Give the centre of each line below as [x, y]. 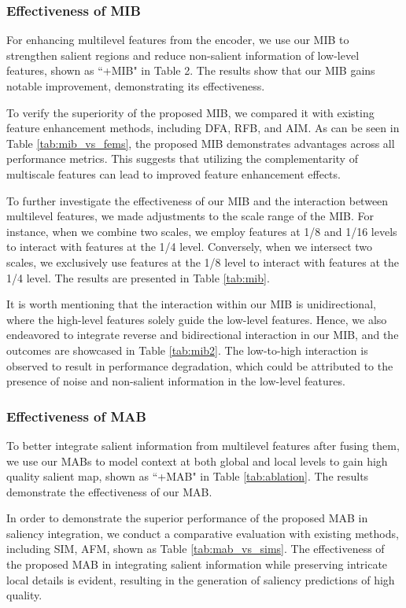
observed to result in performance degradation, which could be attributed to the [200, 365]
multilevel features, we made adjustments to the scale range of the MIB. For [190, 216]
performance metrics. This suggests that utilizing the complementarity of [182, 158]
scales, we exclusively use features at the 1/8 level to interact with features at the [203, 262]
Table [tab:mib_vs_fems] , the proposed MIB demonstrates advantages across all [201, 143]
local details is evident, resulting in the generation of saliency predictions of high [201, 579]
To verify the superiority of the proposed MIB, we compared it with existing [190, 112]
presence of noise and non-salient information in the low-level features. [176, 381]
